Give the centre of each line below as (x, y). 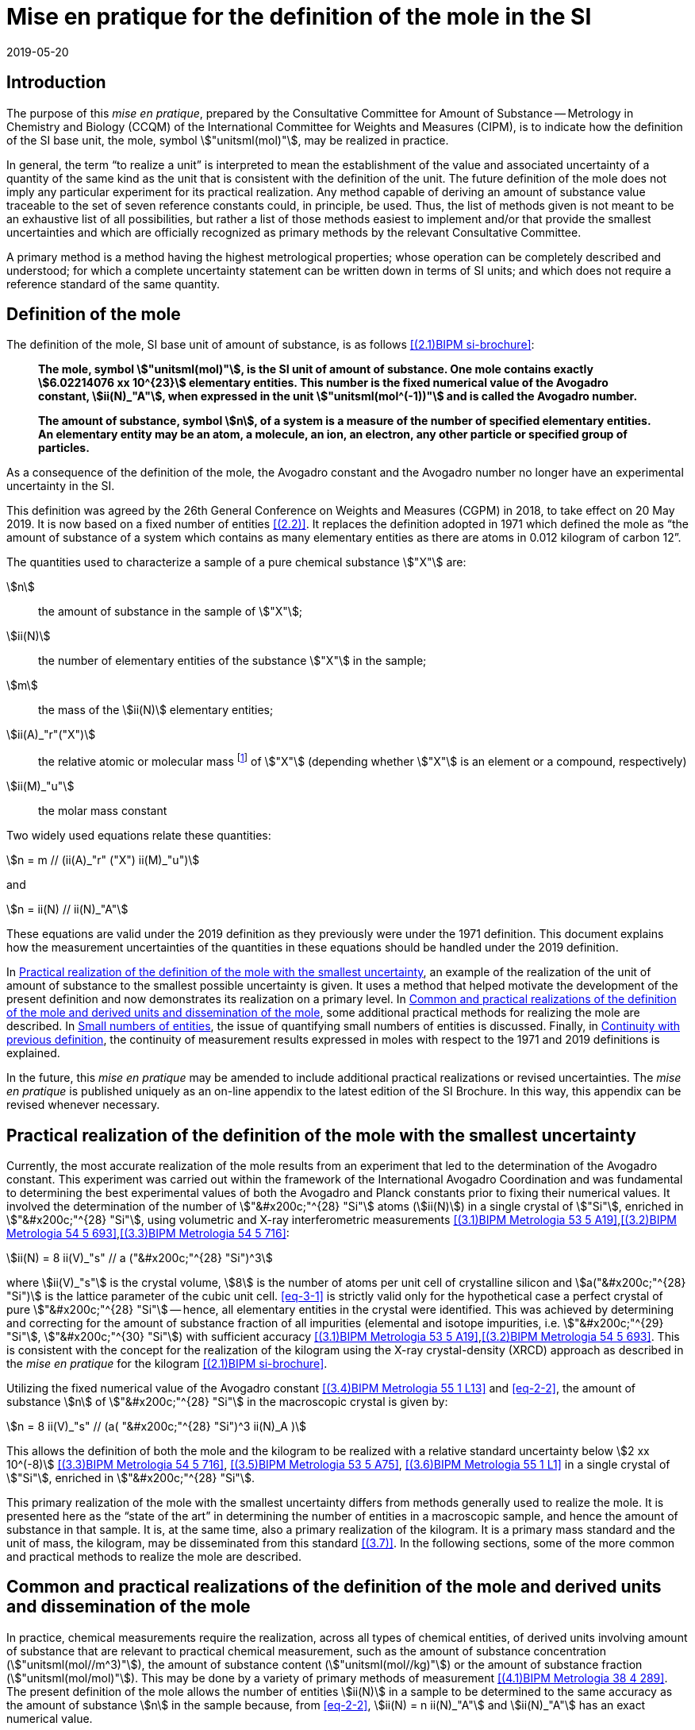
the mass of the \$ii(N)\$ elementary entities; (156, 710)
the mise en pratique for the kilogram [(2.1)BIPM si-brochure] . (167, 1363)
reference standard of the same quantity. (113, 284)
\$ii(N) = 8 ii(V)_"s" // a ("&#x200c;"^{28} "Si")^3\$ (140, 1257)
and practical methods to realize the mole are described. (154, 1556)
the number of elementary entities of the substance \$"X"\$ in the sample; (232, 661)
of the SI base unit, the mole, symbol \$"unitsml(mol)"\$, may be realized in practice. (228, 140)
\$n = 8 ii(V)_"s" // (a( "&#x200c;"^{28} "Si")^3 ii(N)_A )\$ (157, 1426)
